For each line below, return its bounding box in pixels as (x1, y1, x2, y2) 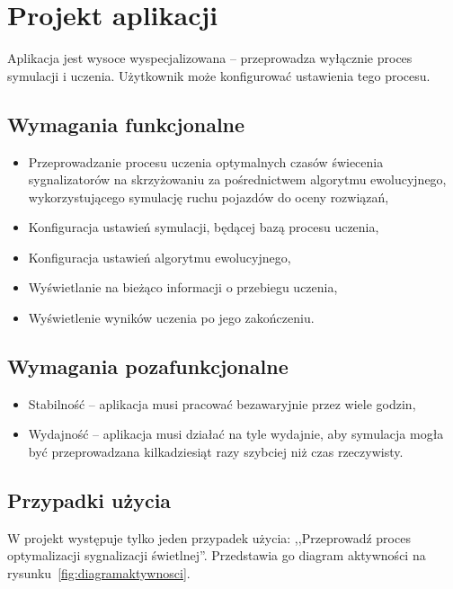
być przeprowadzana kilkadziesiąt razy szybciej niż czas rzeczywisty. (28, 442, 404, 461)
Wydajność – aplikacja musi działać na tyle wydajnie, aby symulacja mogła (28, 424, 444, 443)
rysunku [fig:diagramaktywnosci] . (7, 564, 191, 583)
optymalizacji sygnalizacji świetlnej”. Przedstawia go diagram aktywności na (7, 546, 426, 565)
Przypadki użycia (7, 486, 172, 514)
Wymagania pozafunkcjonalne (7, 353, 289, 380)
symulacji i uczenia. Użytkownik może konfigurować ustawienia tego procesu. (7, 66, 431, 85)
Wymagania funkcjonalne (7, 110, 245, 138)
